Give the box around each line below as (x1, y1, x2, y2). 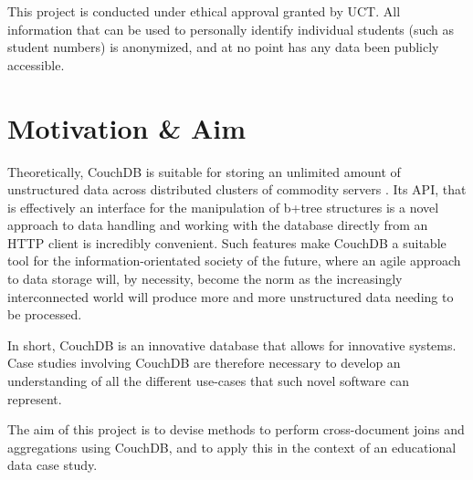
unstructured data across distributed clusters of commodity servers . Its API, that (7, 180, 467, 199)
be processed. (7, 305, 82, 324)
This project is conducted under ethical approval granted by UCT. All (7, 2, 401, 20)
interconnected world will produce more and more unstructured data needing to (7, 287, 454, 306)
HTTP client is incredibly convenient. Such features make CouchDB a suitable (7, 233, 447, 252)
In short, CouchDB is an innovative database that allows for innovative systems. (7, 335, 457, 354)
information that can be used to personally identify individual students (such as (7, 19, 455, 38)
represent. (7, 389, 62, 408)
